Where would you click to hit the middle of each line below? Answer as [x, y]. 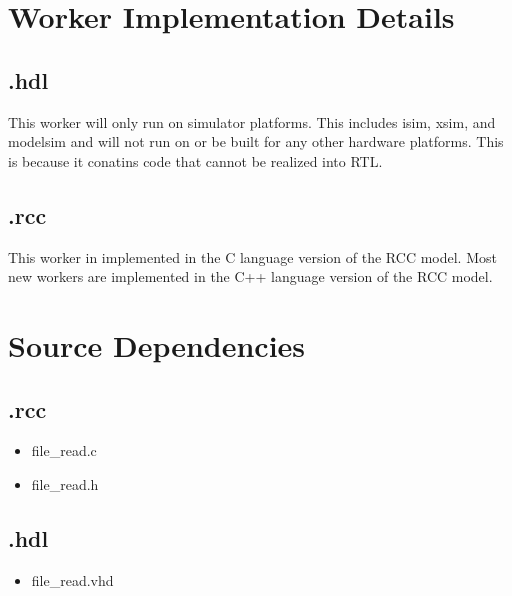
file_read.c [64, 450]
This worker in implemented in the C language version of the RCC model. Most [252, 256]
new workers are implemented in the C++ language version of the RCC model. [250, 276]
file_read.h [65, 483]
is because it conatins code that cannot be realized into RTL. [195, 160]
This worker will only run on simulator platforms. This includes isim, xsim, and [252, 121]
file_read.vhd [72, 579]
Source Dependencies [157, 344]
